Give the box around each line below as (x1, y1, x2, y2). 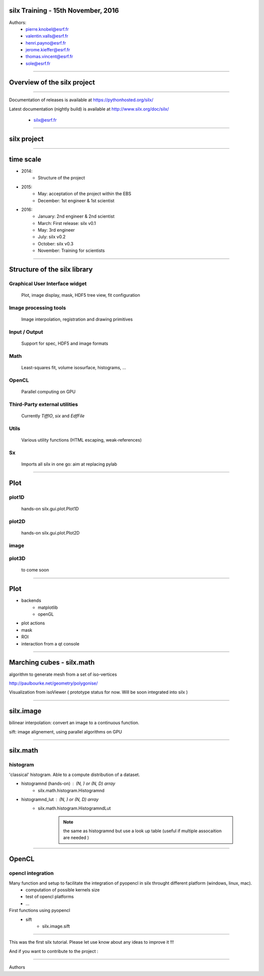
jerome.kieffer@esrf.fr (25, 47, 70, 53)
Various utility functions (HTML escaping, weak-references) (21, 437, 142, 443)
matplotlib (38, 604, 58, 610)
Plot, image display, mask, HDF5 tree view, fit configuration (21, 292, 140, 298)
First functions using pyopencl (9, 908, 70, 913)
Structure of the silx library (9, 266, 93, 274)
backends (21, 598, 42, 603)
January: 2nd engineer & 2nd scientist (38, 213, 115, 220)
